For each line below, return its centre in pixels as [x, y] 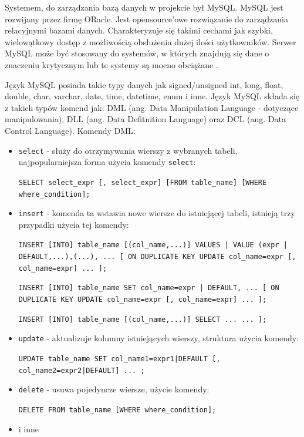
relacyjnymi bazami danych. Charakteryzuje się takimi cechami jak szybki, [139, 30]
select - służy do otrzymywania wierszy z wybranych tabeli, [128, 150]
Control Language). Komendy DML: [70, 130]
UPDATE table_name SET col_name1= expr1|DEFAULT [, [119, 359]
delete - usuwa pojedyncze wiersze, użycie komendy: [114, 389]
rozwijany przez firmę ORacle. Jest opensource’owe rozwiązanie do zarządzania [146, 19]
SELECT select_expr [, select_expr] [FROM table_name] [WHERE [143, 182]
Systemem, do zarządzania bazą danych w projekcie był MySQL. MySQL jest [144, 7]
